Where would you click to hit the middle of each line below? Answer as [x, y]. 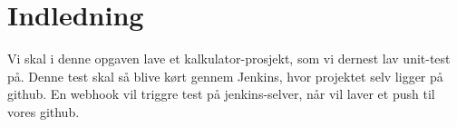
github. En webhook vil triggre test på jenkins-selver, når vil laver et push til [221, 94]
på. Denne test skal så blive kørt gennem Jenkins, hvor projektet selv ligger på [225, 76]
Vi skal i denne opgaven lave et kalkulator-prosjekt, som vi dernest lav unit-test [229, 59]
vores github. [44, 111]
